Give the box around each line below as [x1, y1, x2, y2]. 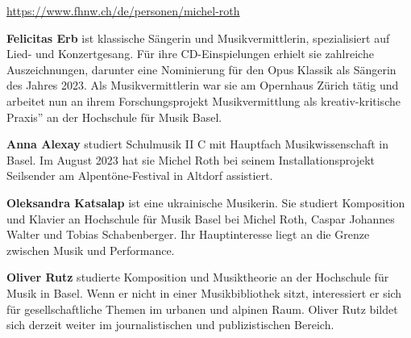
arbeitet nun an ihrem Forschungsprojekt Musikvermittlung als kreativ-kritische [6, 92, 401, 109]
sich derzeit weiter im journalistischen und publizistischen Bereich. [6, 316, 334, 333]
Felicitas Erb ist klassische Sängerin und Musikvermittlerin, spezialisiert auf [6, 29, 390, 46]
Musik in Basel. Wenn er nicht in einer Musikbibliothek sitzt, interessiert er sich [6, 284, 402, 301]
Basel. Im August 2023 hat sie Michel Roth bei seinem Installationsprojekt [6, 151, 376, 168]
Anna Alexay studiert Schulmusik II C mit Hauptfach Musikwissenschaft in [6, 136, 389, 152]
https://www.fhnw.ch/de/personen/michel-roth [6, 2, 240, 19]
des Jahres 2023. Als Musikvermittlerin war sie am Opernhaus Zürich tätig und [6, 77, 399, 94]
